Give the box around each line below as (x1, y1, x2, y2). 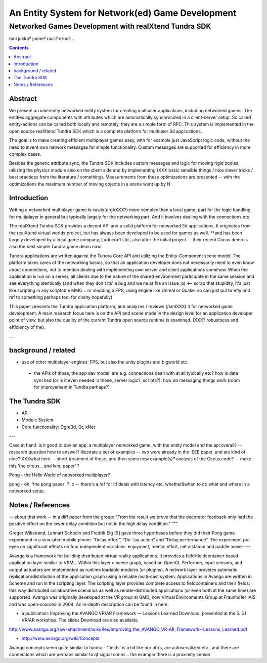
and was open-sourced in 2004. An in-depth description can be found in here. (9, 601, 169, 607)
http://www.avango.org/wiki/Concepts (21, 635, 100, 641)
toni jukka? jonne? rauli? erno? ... (9, 36, 76, 42)
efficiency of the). (9, 324, 45, 330)
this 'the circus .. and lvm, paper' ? (9, 463, 80, 469)
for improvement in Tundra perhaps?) (34, 384, 110, 390)
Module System (21, 417, 54, 423)
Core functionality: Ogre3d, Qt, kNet (21, 424, 95, 430)
